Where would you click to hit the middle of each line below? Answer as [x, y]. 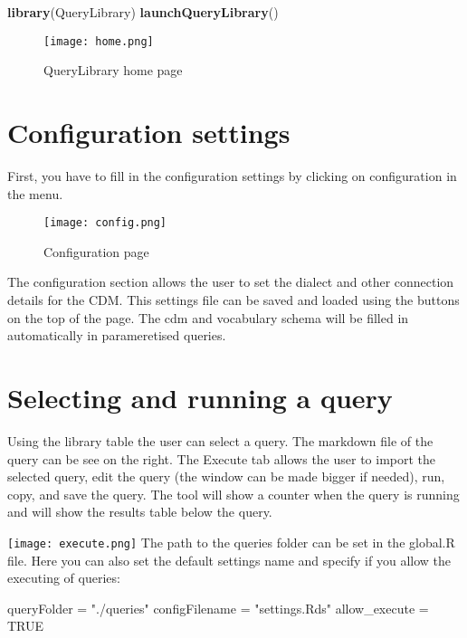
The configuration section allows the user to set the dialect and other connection [231, 282]
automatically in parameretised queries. [117, 335]
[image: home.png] [99, 41]
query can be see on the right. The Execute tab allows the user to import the [222, 458]
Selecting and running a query [200, 397]
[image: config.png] [105, 223]
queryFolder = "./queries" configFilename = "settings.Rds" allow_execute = [218, 608]
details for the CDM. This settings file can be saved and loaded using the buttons [233, 300]
